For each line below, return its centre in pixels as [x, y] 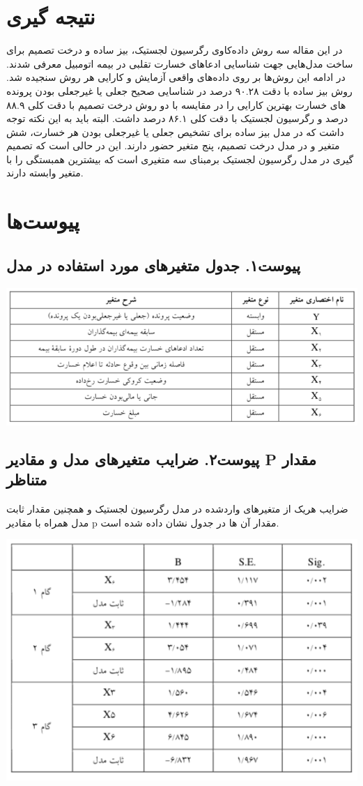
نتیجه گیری [51, 16]
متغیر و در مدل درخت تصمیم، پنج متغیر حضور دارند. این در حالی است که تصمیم [173, 145]
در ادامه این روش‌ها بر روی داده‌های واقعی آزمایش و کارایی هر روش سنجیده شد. [176, 77]
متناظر [27, 479]
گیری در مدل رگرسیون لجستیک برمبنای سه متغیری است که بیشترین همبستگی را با [180, 159]
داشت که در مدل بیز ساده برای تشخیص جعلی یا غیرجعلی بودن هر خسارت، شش [175, 131]
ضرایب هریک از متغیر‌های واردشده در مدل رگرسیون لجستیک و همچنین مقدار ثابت [177, 509]
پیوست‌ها [43, 221]
